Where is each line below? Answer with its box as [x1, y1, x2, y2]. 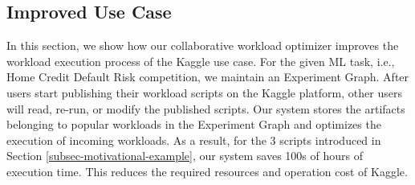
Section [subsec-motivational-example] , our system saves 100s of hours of [6, 147, 363, 164]
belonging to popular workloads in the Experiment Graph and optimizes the [6, 116, 381, 133]
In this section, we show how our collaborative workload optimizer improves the [6, 37, 399, 54]
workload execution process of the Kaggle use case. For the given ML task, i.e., [6, 52, 395, 69]
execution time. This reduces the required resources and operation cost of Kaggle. [6, 162, 408, 179]
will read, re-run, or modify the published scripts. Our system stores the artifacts [6, 100, 405, 117]
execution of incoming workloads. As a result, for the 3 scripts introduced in [6, 131, 381, 148]
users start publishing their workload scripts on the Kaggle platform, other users [6, 84, 402, 101]
